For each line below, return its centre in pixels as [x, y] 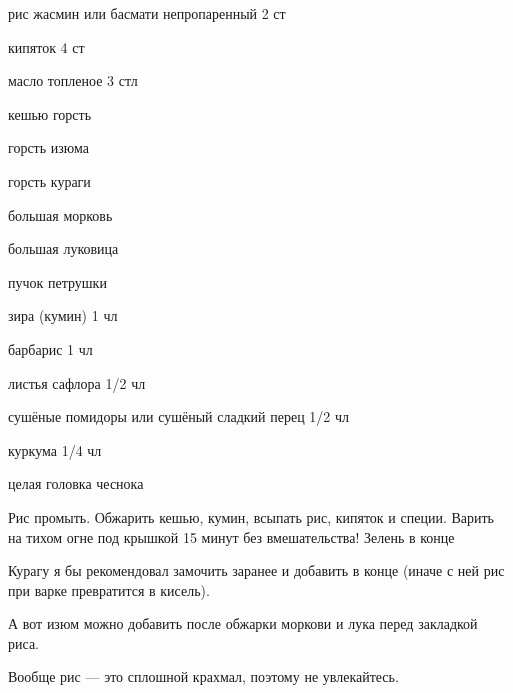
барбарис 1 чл [50, 348]
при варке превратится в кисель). [109, 589]
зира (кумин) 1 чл [63, 315]
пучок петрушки [57, 281]
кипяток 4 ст [46, 46]
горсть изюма [49, 147]
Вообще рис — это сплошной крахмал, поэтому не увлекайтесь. [203, 676]
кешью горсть [50, 113]
